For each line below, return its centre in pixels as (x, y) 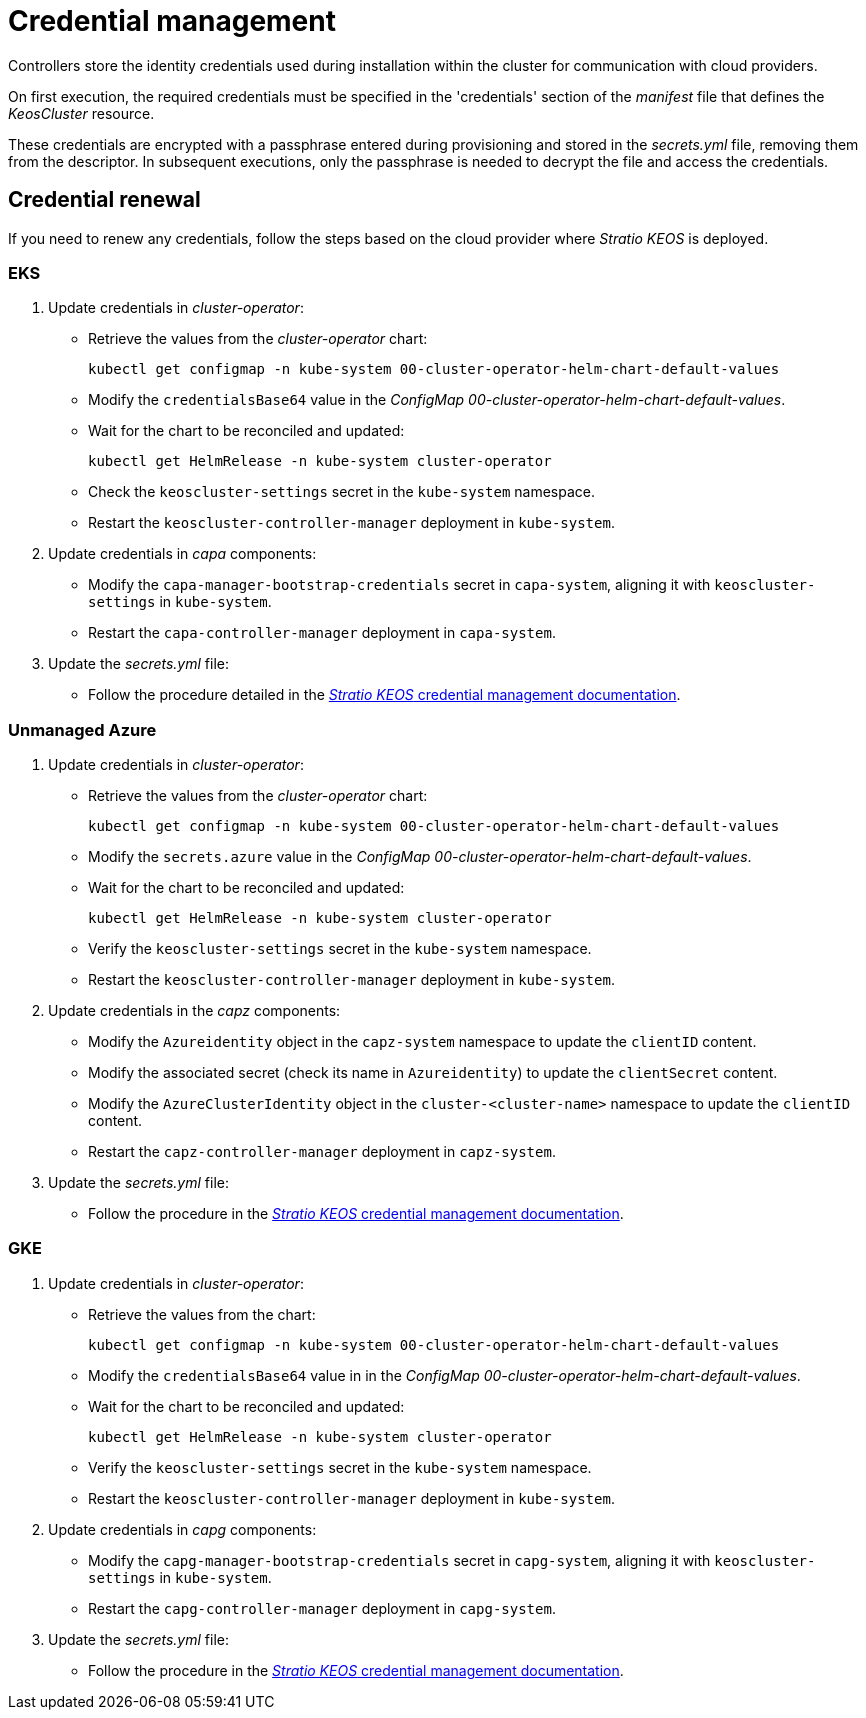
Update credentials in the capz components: (194, 1011)
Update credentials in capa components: (182, 554)
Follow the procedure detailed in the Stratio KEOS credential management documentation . (384, 695)
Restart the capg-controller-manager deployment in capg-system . (322, 1608)
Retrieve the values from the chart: (202, 1314)
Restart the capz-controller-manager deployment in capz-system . (322, 1152)
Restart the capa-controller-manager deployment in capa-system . (322, 633)
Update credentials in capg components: (182, 1529)
